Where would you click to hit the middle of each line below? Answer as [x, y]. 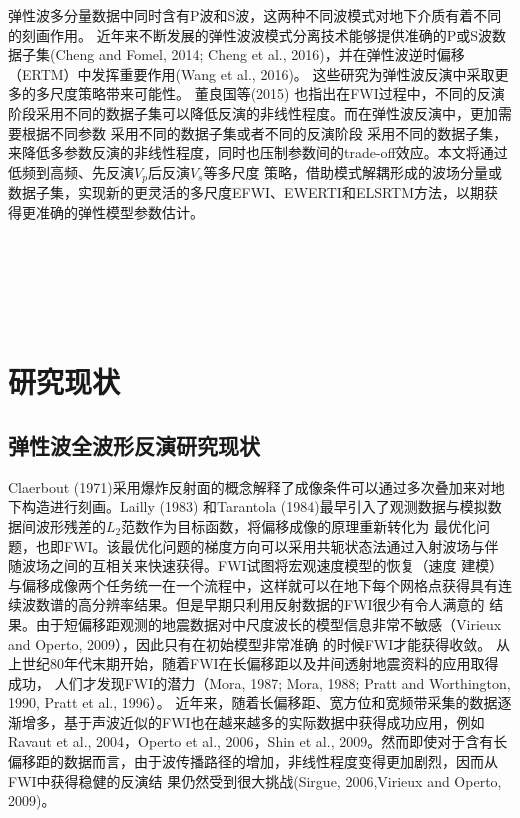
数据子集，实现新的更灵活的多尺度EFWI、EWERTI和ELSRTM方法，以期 [246, 192]
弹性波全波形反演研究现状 [134, 444]
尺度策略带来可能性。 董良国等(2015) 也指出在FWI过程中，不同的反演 [277, 93]
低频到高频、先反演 [71, 171]
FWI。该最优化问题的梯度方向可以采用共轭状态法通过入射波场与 [274, 545]
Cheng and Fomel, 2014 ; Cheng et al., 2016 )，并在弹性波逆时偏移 [260, 54]
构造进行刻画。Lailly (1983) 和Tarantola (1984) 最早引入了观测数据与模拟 [254, 506]
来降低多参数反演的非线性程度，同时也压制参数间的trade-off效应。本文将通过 [258, 152]
